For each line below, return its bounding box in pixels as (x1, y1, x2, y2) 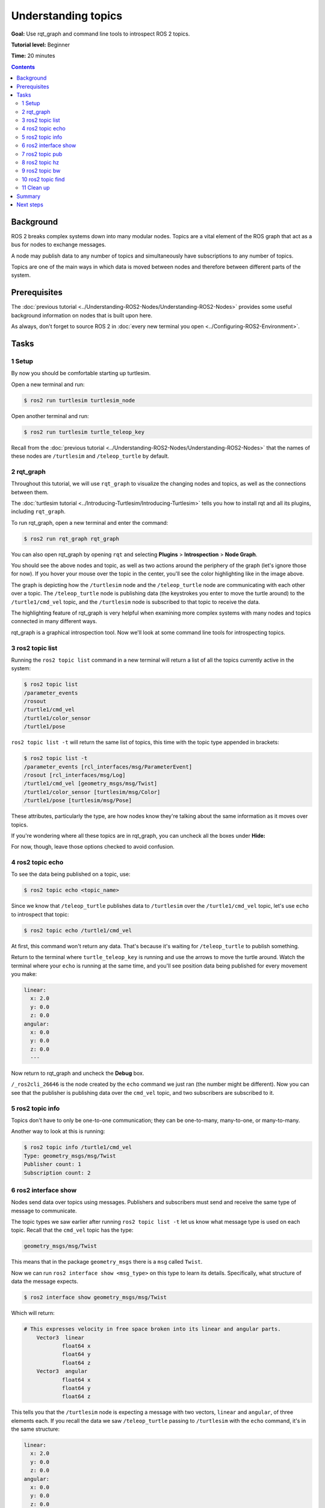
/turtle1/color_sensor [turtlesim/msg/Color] (23, 788, 161, 796)
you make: (11, 970, 37, 977)
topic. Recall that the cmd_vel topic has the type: (11, 1226, 134, 1234)
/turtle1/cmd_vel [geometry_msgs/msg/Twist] (23, 780, 158, 787)
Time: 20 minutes (11, 52, 55, 60)
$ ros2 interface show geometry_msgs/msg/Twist (23, 1294, 167, 1301)
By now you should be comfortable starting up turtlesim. (11, 370, 151, 377)
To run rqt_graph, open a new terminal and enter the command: (11, 519, 169, 526)
